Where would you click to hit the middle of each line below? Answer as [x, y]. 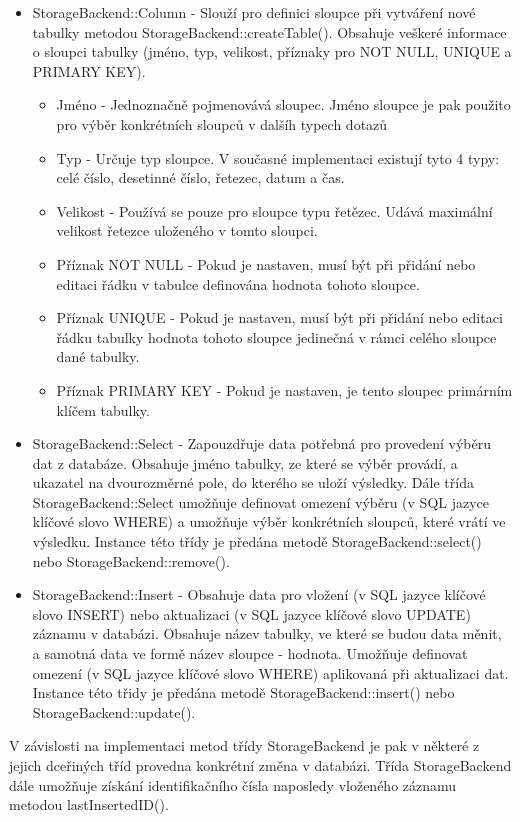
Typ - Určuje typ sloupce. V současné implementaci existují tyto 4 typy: [278, 157]
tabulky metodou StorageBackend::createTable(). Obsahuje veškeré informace [269, 31]
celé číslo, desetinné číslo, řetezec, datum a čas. [200, 177]
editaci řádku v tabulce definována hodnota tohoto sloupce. [238, 283]
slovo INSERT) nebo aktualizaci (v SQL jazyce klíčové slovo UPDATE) [251, 613]
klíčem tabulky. [103, 409]
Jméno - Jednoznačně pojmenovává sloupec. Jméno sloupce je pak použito [283, 104]
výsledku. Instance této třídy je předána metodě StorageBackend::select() [257, 541]
